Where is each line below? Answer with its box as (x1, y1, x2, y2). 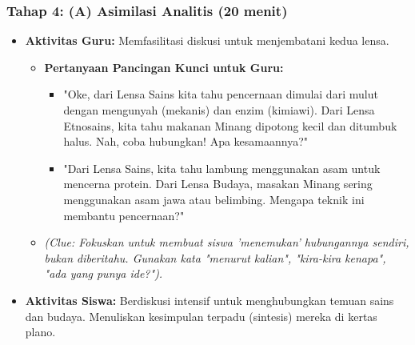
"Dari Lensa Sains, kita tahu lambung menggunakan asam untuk (63, 159, 381, 176)
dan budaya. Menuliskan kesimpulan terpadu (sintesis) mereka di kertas (25, 307, 377, 324)
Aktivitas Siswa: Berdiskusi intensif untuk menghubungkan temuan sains (25, 291, 394, 308)
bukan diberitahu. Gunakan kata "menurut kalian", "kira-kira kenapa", (44, 249, 386, 266)
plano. (25, 323, 56, 340)
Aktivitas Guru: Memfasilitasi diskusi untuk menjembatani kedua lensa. (25, 32, 389, 49)
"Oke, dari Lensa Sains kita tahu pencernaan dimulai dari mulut (63, 86, 378, 102)
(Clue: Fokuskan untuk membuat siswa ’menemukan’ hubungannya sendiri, (44, 234, 409, 251)
